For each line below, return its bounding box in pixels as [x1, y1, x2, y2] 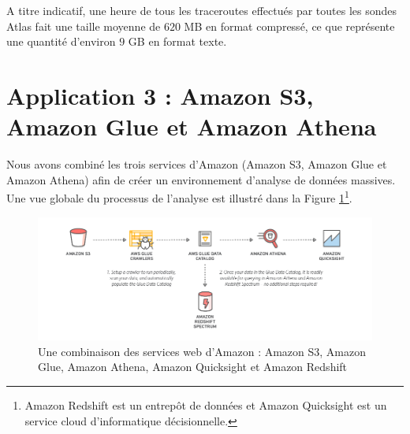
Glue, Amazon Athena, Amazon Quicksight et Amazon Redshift [38, 358, 348, 375]
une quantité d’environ [6, 33, 116, 50]
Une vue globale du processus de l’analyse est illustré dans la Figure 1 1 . [6, 187, 352, 206]
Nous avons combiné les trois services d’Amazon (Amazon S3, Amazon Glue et [6, 156, 387, 172]
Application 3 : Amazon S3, [6, 79, 314, 111]
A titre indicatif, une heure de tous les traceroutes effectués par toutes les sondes [6, 2, 397, 18]
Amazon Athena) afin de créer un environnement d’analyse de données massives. [6, 171, 396, 187]
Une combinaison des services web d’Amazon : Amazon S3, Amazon [38, 343, 367, 359]
